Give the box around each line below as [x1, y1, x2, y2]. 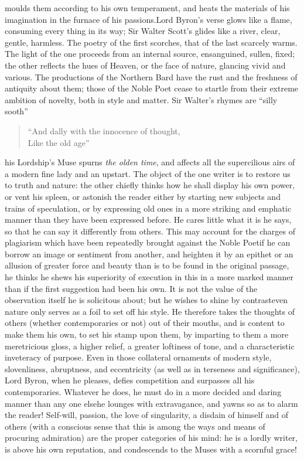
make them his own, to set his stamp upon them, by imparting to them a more [5, 328, 289, 341]
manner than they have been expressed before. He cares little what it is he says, [5, 213, 292, 226]
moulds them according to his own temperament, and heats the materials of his [5, 2, 290, 13]
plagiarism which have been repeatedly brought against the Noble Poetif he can [5, 236, 291, 249]
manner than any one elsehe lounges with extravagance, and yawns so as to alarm [5, 397, 298, 409]
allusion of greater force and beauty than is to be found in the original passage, [5, 259, 289, 271]
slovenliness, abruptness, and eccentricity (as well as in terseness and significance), [5, 362, 300, 375]
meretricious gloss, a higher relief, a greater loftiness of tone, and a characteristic [5, 339, 295, 352]
